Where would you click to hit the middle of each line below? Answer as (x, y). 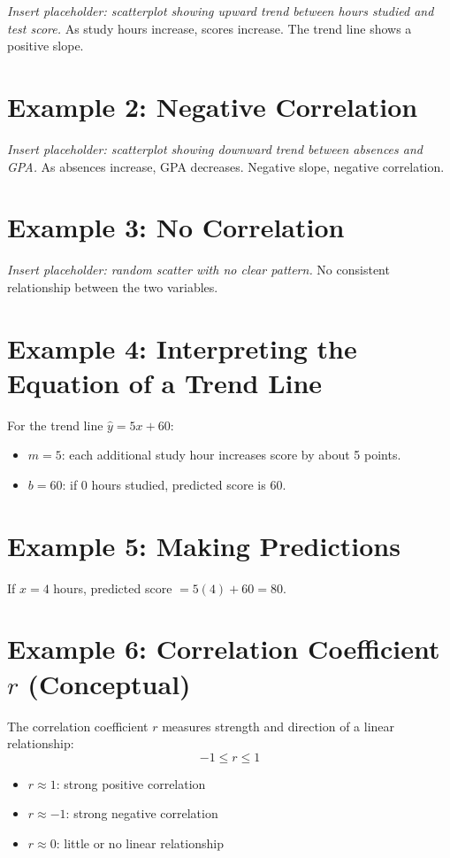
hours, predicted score (113, 587)
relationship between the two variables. (113, 286)
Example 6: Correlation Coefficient (224, 649)
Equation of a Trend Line (165, 382)
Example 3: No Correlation (176, 227)
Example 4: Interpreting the (182, 348)
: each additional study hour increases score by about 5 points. (231, 455)
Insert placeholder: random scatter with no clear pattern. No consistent (198, 270)
